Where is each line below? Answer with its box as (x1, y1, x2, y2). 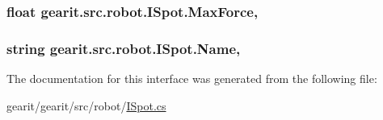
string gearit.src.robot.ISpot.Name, (6, 38, 241, 58)
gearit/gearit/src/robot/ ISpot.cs (6, 97, 166, 114)
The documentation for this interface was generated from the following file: (6, 70, 377, 87)
